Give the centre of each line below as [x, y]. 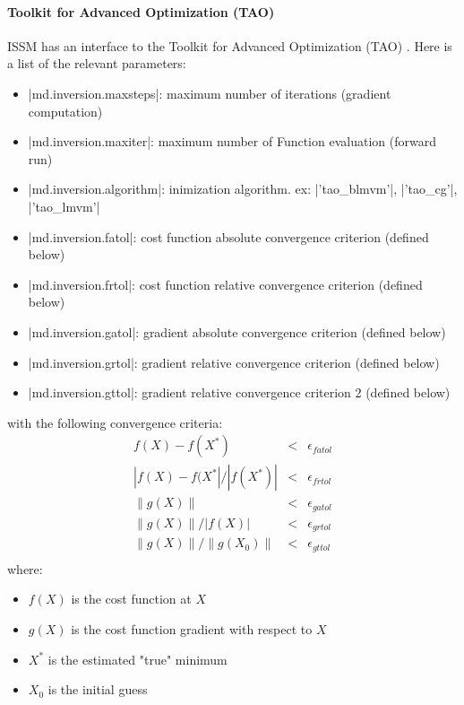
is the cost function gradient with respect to [192, 629]
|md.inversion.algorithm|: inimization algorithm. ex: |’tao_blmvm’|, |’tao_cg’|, [243, 189]
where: [25, 568]
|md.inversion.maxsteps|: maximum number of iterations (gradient [210, 93]
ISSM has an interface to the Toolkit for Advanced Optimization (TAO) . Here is [230, 45]
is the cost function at [131, 599]
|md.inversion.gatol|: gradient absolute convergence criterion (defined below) [237, 331]
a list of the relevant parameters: [97, 63]
